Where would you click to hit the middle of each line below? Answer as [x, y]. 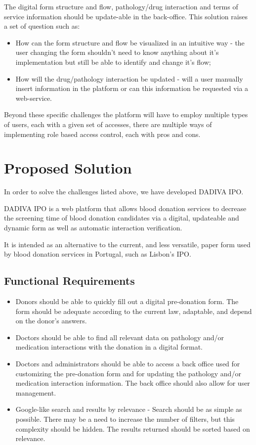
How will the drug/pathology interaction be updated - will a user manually [129, 78]
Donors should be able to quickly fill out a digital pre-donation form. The [127, 301]
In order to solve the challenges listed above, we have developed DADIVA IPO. [124, 192]
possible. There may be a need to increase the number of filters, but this [125, 419]
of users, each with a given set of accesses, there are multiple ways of [108, 124]
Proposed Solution [68, 168]
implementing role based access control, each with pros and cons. [102, 134]
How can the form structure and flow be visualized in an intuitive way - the [130, 42]
